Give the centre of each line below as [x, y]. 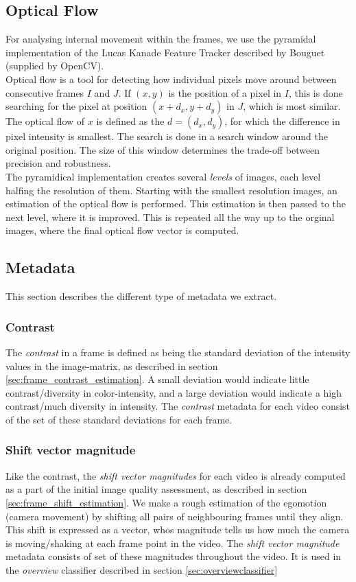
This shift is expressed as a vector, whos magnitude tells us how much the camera [178, 529]
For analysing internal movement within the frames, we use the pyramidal [161, 39]
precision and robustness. [58, 163]
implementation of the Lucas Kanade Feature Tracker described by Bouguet [165, 52]
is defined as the [130, 121]
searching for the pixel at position [76, 106]
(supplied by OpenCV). [55, 66]
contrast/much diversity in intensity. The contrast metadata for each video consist [178, 406]
